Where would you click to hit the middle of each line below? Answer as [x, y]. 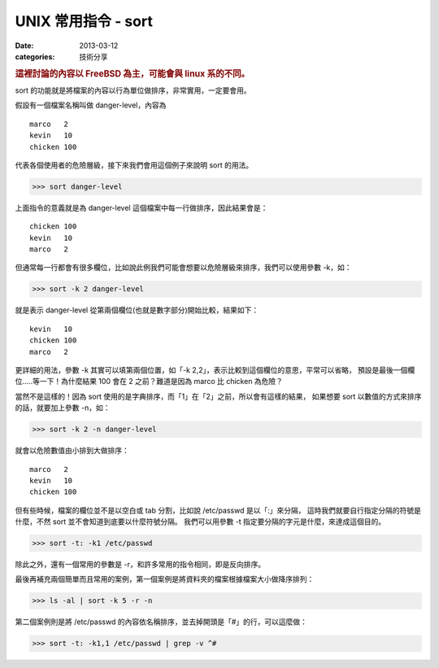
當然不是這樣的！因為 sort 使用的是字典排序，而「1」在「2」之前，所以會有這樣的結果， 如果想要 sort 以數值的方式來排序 [218, 396]
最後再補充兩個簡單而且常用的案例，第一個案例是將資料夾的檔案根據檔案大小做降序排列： [165, 579]
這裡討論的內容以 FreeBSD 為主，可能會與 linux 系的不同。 [133, 73]
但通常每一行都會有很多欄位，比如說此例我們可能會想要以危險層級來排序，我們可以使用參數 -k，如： [184, 268]
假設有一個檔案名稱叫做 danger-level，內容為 [91, 105]
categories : [35, 56]
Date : [24, 46]
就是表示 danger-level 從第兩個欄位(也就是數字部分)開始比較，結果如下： [137, 310]
